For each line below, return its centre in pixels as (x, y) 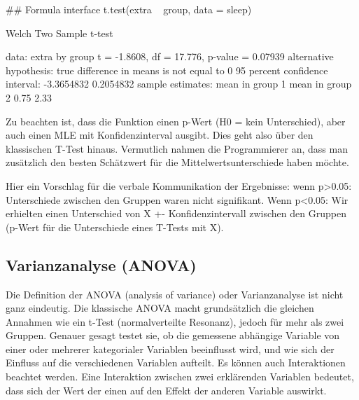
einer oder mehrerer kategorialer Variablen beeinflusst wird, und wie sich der (170, 349)
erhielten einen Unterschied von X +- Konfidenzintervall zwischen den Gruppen (176, 213)
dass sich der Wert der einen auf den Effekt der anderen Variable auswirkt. (166, 390)
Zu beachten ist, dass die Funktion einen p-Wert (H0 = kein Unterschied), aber (176, 121)
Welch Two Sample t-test (59, 33)
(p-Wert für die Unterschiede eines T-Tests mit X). (115, 227)
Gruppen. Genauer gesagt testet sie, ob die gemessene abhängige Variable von (173, 335)
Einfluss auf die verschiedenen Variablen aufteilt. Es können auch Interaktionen (176, 363)
